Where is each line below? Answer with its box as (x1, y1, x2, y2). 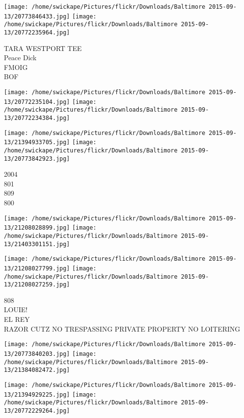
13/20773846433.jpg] (4, 13, 70, 20)
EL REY (4, 314, 30, 324)
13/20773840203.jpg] (4, 350, 70, 357)
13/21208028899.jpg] (4, 224, 70, 232)
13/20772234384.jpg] (4, 114, 70, 121)
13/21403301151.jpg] (4, 240, 70, 248)
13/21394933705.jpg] (4, 139, 70, 146)
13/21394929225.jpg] (4, 391, 70, 398)
